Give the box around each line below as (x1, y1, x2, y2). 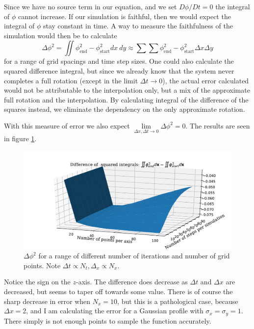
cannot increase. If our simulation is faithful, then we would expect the (18, 11, 231, 21)
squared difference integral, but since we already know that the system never (4, 65, 234, 76)
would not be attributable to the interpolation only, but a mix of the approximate (4, 85, 250, 95)
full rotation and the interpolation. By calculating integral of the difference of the (4, 94, 249, 104)
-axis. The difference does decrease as (76, 277, 188, 287)
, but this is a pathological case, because (117, 296, 238, 306)
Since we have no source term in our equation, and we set (4, 1, 177, 11)
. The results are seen (185, 120, 250, 130)
